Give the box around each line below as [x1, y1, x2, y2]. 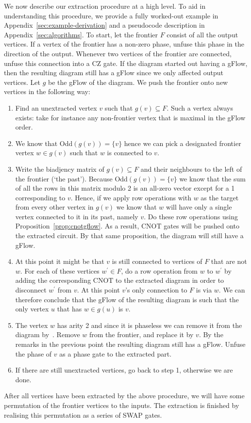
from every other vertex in [15, 202, 94, 212]
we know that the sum [179, 173, 246, 183]
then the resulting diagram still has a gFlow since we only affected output [4, 67, 224, 78]
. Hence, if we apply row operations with [70, 192, 191, 202]
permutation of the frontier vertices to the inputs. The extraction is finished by [4, 400, 239, 410]
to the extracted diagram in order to [116, 275, 224, 285]
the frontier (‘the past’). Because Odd [15, 173, 128, 183]
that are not [211, 256, 247, 266]
